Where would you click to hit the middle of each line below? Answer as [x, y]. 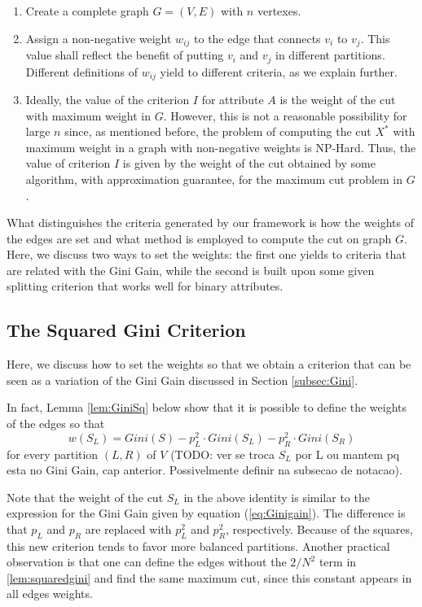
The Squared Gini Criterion [126, 330]
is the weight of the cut [338, 99]
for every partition [53, 454]
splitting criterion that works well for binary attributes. [145, 286]
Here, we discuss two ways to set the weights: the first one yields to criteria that [207, 254]
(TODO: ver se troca [223, 454]
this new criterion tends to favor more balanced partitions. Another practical [198, 546]
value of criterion [68, 163]
